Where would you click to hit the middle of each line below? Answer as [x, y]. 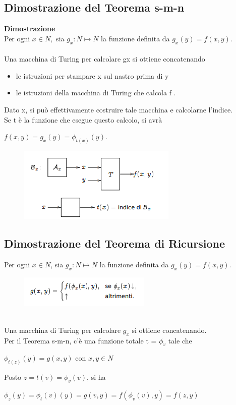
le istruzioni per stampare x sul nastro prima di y [92, 75]
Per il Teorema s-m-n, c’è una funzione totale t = [80, 340]
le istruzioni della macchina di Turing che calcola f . [96, 93]
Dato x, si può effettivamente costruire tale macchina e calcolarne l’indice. [119, 109]
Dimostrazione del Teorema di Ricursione [115, 243]
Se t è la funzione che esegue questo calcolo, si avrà [83, 119]
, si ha [96, 377]
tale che [180, 340]
